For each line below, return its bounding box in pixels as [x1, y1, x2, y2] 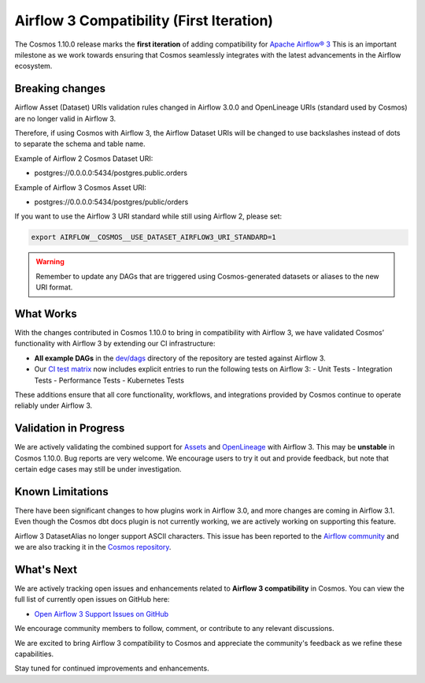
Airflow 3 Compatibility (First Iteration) [14, 12, 274, 29]
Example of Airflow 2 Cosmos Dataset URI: [14, 154, 153, 163]
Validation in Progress [14, 422, 125, 435]
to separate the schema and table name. [14, 139, 146, 149]
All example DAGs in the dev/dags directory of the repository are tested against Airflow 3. [34, 353, 326, 363]
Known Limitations [14, 485, 109, 498]
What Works [14, 307, 78, 320]
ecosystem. [14, 62, 53, 71]
